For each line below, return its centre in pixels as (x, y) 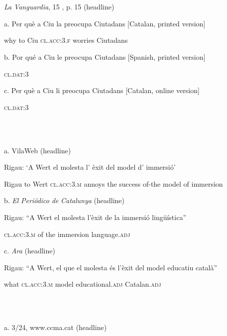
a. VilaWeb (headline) (38, 150)
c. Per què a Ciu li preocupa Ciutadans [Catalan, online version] (102, 90)
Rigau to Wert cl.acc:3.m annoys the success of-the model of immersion (113, 183)
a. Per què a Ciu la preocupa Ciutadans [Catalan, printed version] (105, 23)
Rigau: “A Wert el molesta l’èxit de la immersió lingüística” (95, 217)
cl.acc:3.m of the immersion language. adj (67, 234)
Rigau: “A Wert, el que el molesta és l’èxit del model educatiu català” (111, 267)
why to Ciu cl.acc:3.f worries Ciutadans (66, 40)
